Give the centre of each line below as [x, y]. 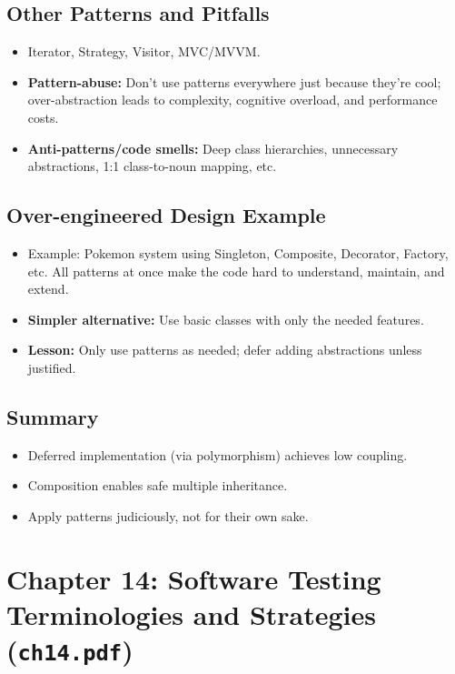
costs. [43, 117]
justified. [52, 367]
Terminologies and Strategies [192, 614]
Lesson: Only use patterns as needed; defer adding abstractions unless [225, 350]
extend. [48, 289]
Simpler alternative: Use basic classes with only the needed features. [226, 319]
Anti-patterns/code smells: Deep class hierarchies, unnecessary [213, 148]
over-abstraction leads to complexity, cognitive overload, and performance [232, 100]
